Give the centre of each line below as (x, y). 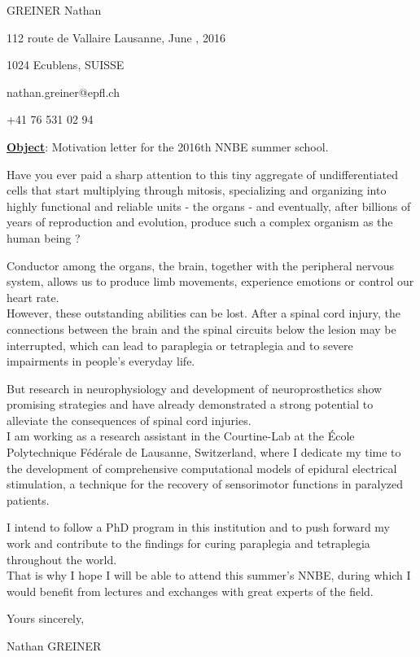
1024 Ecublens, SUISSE (66, 65)
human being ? (44, 237)
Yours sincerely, (46, 618)
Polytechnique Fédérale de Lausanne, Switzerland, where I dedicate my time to (204, 452)
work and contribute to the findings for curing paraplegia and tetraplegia (188, 543)
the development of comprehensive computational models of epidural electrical (202, 468)
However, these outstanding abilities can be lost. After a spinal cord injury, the (203, 313)
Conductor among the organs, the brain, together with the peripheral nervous (201, 265)
